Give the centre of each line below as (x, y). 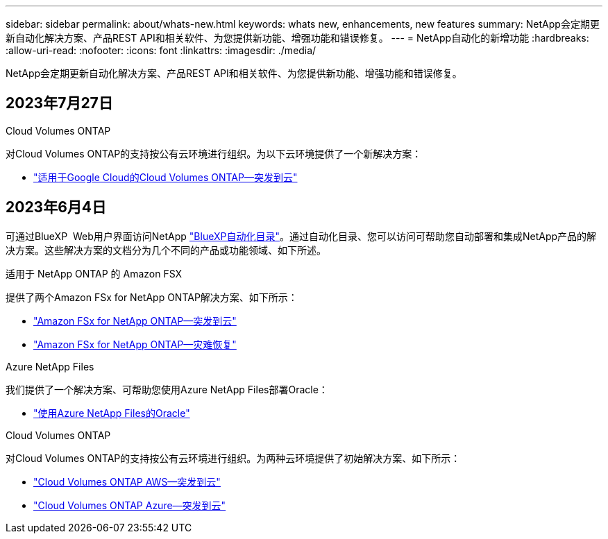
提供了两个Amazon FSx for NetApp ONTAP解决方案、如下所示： (152, 297)
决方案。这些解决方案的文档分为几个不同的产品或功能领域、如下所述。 (166, 250)
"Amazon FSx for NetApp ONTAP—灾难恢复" (135, 344)
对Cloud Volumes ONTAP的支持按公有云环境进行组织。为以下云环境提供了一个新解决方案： (214, 153)
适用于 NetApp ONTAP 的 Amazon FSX (94, 273)
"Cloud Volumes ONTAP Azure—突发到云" (130, 505)
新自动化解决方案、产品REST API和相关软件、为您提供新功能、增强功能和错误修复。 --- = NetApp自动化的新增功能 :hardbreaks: (297, 38)
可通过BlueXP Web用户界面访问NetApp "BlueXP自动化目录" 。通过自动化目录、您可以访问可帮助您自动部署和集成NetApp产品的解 (301, 236)
